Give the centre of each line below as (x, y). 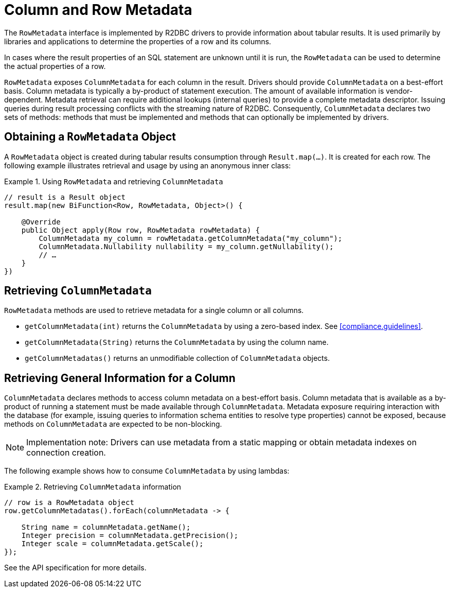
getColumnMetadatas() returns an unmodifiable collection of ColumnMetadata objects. (177, 358)
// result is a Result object (65, 197)
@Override (41, 222)
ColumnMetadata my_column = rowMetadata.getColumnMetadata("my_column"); (191, 238)
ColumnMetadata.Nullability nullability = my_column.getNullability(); (186, 246)
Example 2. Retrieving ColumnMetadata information (93, 487)
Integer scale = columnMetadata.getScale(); (112, 544)
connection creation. (66, 453)
